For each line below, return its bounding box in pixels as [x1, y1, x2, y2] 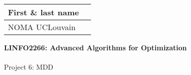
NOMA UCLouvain [8, 21, 76, 33]
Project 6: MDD [4, 62, 54, 72]
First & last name [8, 6, 79, 18]
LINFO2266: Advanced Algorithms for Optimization [4, 42, 187, 52]
